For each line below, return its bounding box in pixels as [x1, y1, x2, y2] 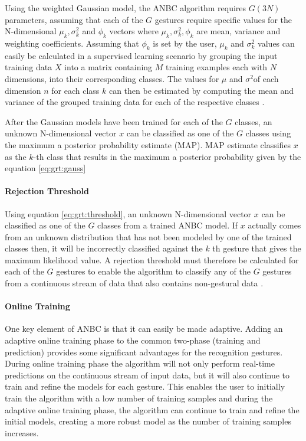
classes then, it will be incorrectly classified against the [5, 242, 203, 254]
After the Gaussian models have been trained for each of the [5, 115, 223, 128]
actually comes [248, 219, 301, 231]
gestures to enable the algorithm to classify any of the [56, 265, 251, 277]
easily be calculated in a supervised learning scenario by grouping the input [5, 49, 278, 61]
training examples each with [166, 61, 268, 73]
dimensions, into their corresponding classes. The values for [5, 72, 219, 84]
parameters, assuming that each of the [5, 13, 143, 25]
